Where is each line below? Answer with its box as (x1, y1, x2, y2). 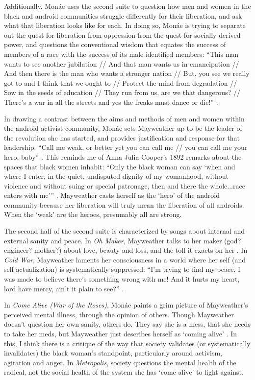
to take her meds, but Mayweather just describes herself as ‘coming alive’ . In (4, 329, 237, 338)
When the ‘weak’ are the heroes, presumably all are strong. (4, 209, 182, 219)
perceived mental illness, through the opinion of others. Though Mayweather (4, 309, 234, 319)
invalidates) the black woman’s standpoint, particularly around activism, (4, 348, 222, 358)
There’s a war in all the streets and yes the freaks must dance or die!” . (4, 96, 218, 107)
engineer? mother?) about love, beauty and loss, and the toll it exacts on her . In (4, 245, 248, 255)
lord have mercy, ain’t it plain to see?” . (4, 283, 124, 293)
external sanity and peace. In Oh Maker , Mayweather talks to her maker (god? (4, 235, 241, 245)
